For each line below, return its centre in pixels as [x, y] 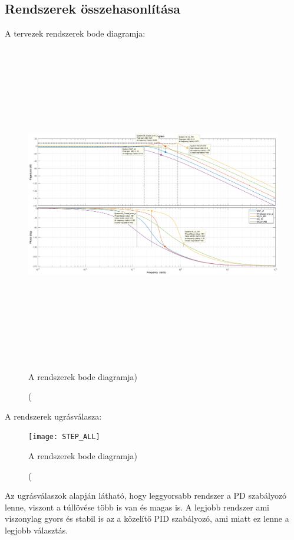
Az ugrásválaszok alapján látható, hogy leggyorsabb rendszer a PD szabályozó [146, 495]
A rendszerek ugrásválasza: [53, 416]
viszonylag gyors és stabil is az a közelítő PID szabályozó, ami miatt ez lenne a [147, 518]
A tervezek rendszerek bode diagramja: [75, 33]
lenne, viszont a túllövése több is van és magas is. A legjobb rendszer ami [137, 507]
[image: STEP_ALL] [64, 437]
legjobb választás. [37, 530]
